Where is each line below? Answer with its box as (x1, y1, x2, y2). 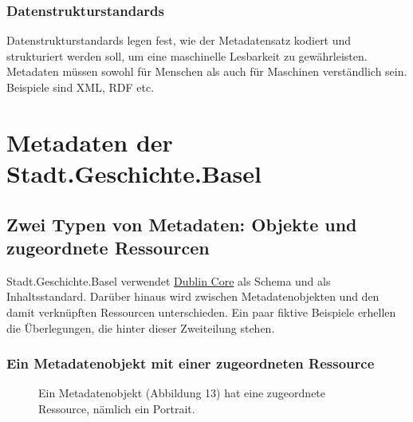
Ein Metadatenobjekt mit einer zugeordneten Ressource (6, 353, 375, 373)
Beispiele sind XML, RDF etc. (6, 79, 155, 95)
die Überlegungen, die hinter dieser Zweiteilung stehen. (6, 319, 275, 336)
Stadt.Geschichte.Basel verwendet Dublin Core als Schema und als (6, 272, 331, 289)
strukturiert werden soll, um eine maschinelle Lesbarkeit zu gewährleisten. (6, 47, 368, 64)
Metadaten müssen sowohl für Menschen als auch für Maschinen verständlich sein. (6, 63, 407, 80)
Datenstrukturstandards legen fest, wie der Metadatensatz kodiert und (6, 32, 352, 49)
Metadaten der (6, 125, 173, 158)
